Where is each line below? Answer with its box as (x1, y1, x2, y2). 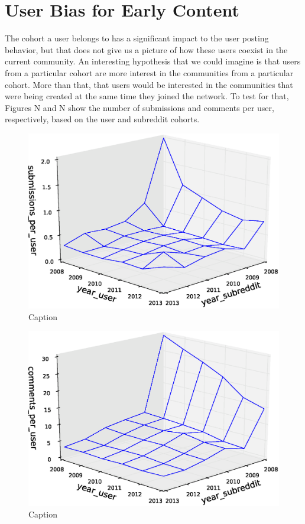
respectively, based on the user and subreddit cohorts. (5, 113, 200, 125)
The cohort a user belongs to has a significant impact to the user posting (5, 32, 269, 44)
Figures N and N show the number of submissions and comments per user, (5, 101, 274, 113)
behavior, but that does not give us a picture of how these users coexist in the (5, 43, 288, 56)
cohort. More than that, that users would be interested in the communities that (5, 78, 293, 90)
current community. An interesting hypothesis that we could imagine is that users (5, 55, 301, 67)
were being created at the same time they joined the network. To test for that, (5, 90, 289, 102)
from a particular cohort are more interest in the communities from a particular (5, 66, 294, 79)
